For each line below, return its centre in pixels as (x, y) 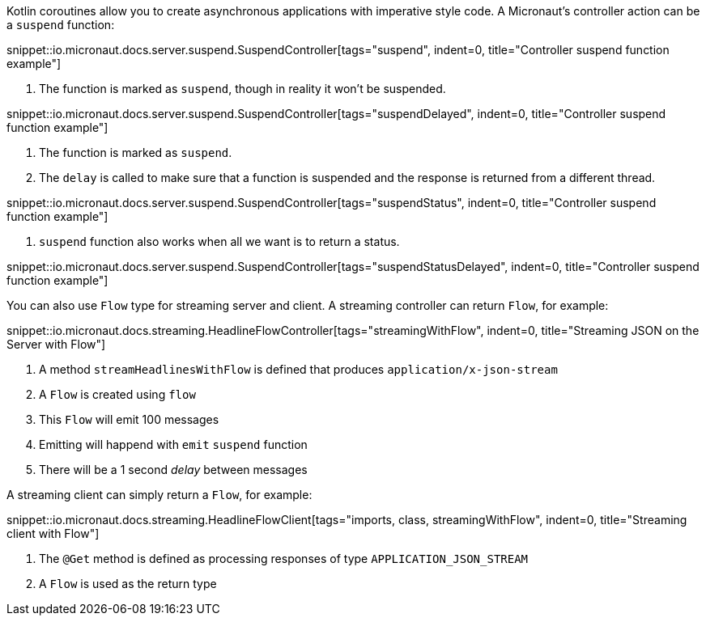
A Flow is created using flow (117, 394)
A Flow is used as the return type (128, 584)
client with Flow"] (53, 533)
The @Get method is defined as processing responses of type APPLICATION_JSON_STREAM (284, 559)
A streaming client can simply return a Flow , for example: (159, 495)
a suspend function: (61, 25)
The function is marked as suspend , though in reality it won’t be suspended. (242, 89)
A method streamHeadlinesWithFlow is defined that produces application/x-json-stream (298, 369)
